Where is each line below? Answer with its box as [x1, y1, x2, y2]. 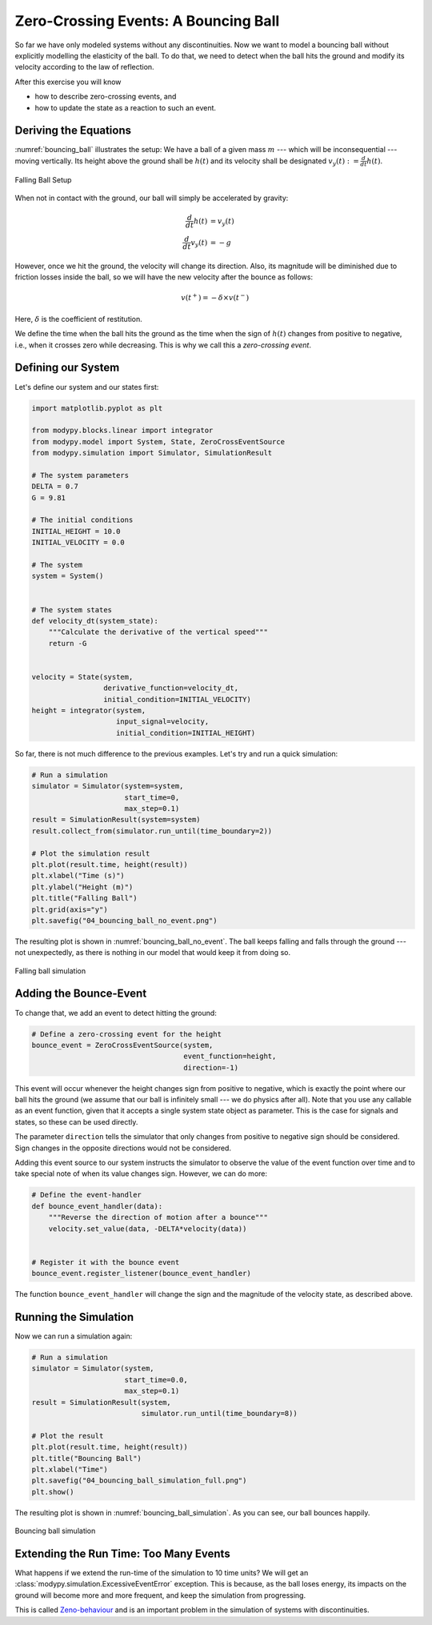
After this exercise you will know [14, 77, 122, 86]
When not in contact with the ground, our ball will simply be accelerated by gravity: [14, 193, 289, 203]
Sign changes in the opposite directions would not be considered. [14, 1143, 232, 1153]
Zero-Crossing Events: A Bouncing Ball [14, 12, 280, 30]
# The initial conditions [31, 516, 134, 524]
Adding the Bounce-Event [14, 987, 147, 1001]
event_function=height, [183, 1052, 277, 1061]
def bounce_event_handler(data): [31, 1202, 163, 1210]
